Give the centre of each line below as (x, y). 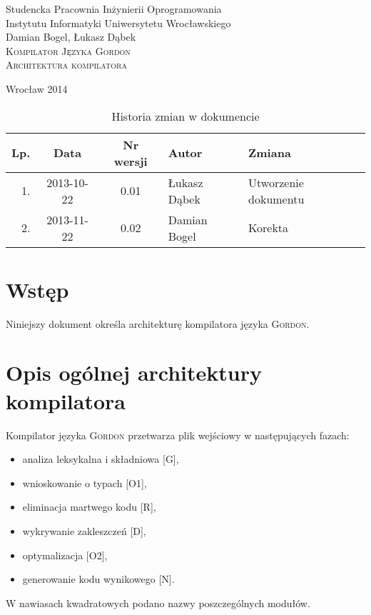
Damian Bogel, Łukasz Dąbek (71, 37)
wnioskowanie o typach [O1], (85, 482)
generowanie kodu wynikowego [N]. (98, 579)
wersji (131, 161)
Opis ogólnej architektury (134, 372)
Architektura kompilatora (66, 65)
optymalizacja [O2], (65, 555)
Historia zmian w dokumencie (185, 116)
